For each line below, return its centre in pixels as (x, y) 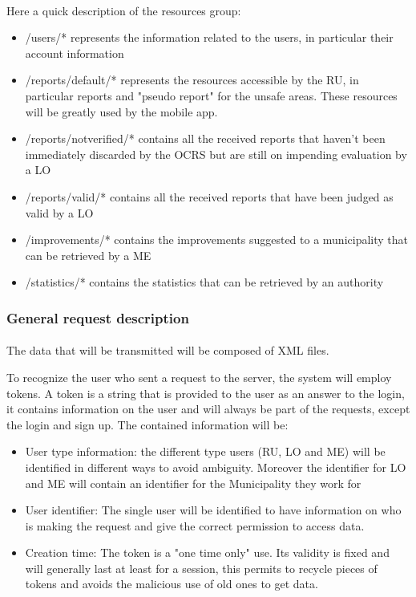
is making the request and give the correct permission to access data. (195, 525)
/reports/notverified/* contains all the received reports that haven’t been (205, 138)
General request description (98, 317)
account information (75, 53)
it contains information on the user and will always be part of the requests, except (208, 409)
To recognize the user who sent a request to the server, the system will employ (199, 377)
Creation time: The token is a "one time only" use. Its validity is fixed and (207, 552)
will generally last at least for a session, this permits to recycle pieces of (201, 568)
